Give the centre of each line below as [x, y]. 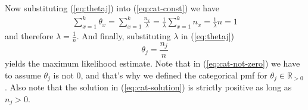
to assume [23, 75]
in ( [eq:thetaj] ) [208, 35]
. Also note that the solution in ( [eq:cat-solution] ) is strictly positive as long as [148, 87]
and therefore [29, 35]
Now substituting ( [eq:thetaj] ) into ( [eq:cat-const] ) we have [112, 8]
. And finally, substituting [124, 35]
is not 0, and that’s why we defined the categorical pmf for [160, 75]
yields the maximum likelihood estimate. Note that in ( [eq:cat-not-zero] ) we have [153, 63]
